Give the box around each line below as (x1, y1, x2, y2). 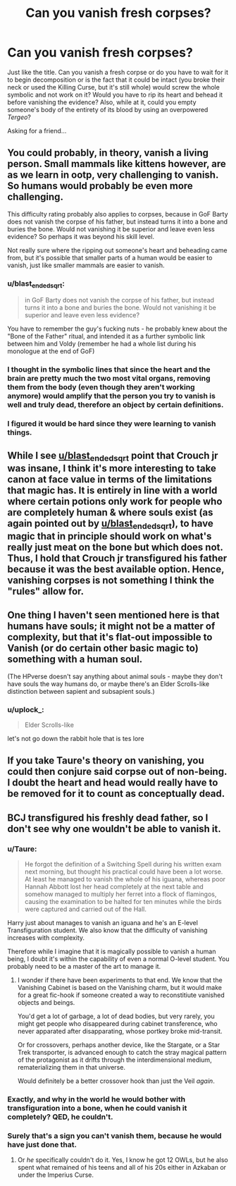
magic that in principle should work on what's (7, 530, 212, 542)
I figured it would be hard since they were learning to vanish (7, 419, 216, 429)
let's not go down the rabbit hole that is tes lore (7, 735, 144, 743)
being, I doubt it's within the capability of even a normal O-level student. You (7, 955, 230, 963)
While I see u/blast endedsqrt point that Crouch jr (7, 449, 218, 463)
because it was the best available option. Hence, (7, 563, 225, 575)
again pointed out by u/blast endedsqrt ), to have (7, 517, 213, 531)
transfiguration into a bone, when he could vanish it (7, 1104, 187, 1113)
